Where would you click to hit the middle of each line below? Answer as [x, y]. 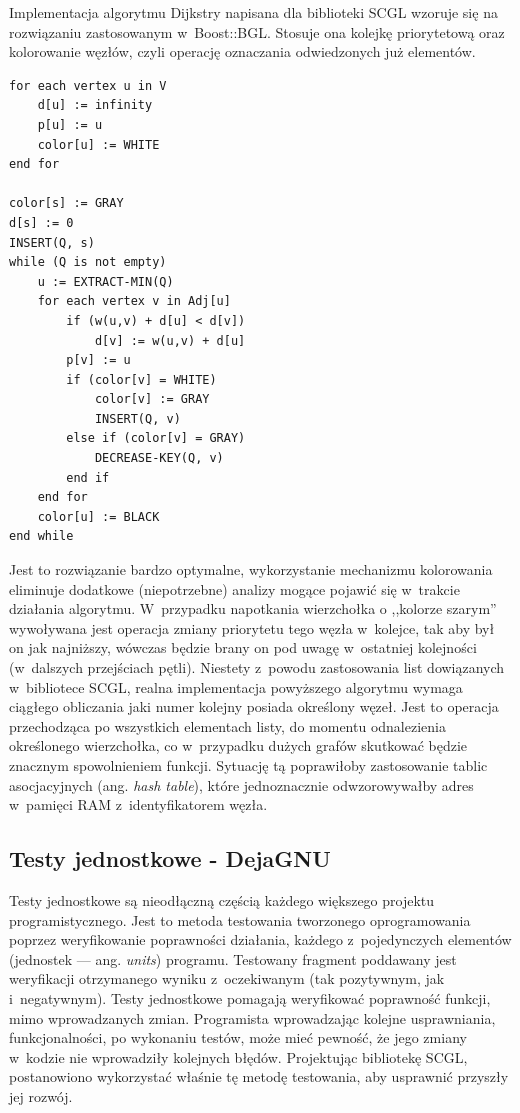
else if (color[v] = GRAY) [156, 438]
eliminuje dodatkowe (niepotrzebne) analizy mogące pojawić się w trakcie [234, 588]
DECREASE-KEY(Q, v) [159, 458]
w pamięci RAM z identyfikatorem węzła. [138, 804]
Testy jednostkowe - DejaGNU [170, 858]
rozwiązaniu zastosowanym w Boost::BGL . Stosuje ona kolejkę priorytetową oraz [257, 31]
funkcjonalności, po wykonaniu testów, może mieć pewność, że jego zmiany [238, 1037]
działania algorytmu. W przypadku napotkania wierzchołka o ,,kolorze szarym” [253, 608]
